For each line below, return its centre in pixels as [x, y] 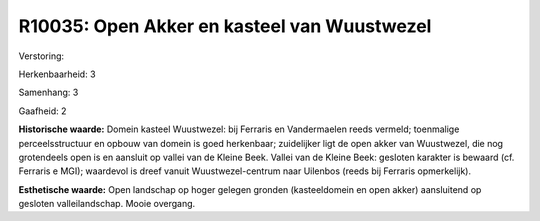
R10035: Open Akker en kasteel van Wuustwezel [225, 26]
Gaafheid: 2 [42, 111]
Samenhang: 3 [48, 92]
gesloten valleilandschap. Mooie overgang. [107, 204]
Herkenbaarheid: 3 [57, 74]
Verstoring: [41, 56]
